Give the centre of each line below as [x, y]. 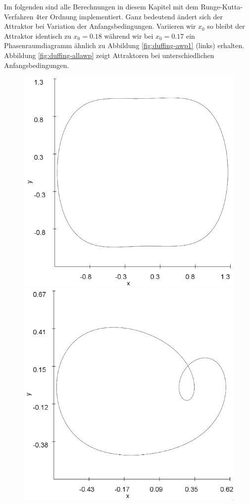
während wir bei [129, 35]
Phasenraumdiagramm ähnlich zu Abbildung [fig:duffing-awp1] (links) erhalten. [124, 45]
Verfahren [19, 16]
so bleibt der [226, 26]
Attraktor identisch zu [38, 35]
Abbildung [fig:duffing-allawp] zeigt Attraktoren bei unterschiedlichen [109, 55]
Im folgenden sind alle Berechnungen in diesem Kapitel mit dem [101, 6]
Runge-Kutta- [222, 6]
